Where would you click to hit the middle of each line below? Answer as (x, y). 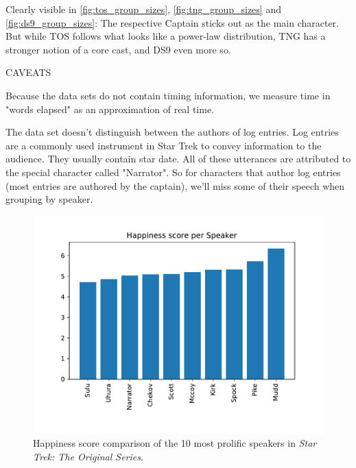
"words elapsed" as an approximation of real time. (110, 109)
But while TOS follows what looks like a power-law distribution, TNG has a (166, 36)
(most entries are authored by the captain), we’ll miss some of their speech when (175, 185)
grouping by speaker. (49, 199)
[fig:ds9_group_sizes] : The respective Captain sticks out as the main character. (172, 22)
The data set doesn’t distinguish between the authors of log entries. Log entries (172, 132)
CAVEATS (28, 72)
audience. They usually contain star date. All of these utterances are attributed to (178, 159)
